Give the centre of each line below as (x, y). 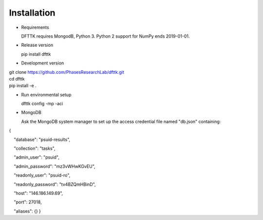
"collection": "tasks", (35, 148)
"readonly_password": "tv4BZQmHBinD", (55, 184)
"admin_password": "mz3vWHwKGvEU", (55, 166)
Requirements (35, 27)
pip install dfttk (36, 54)
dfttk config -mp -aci (42, 104)
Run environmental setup (46, 95)
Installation (32, 13)
